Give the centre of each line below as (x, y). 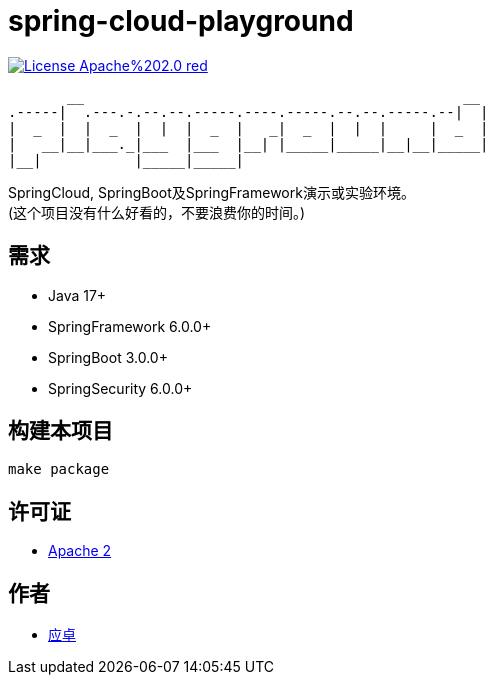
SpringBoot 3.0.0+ (108, 357)
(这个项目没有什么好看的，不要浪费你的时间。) (157, 212)
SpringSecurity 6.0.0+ (120, 388)
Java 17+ (77, 295)
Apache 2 (80, 551)
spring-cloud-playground (181, 21)
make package (59, 469)
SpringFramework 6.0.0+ (130, 326)
